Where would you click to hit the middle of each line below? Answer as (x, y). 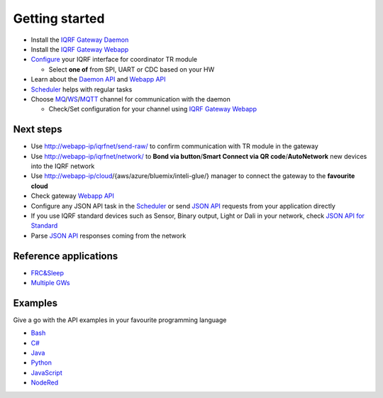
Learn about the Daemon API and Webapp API (98, 79)
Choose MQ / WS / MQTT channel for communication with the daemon (131, 99)
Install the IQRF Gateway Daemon (80, 40)
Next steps (38, 129)
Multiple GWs (50, 283)
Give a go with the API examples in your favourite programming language (120, 320)
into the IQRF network (63, 166)
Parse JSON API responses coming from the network (109, 236)
